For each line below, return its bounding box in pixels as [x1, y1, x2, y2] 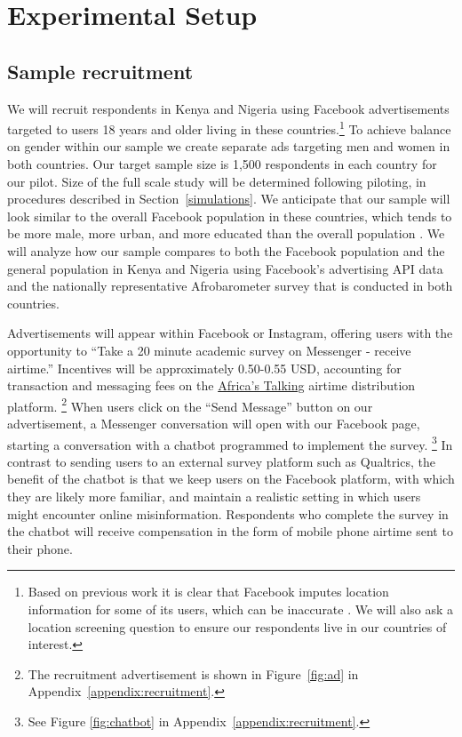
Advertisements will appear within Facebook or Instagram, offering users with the [7, 324, 453, 342]
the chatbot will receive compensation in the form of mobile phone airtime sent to [7, 522, 453, 541]
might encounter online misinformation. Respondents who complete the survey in [7, 504, 449, 523]
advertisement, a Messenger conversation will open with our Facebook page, [7, 413, 420, 432]
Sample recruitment [7, 57, 194, 84]
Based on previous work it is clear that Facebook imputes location [28, 582, 389, 601]
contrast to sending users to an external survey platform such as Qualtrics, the [7, 452, 435, 470]
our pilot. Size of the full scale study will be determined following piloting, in [7, 172, 426, 190]
